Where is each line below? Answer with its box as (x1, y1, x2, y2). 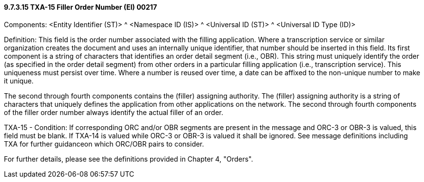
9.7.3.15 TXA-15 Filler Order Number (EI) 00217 (4, 3, 157, 11)
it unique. (4, 76, 34, 85)
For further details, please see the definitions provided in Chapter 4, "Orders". (4, 154, 253, 163)
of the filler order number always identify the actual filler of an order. (4, 108, 224, 116)
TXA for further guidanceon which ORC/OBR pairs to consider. (4, 139, 204, 148)
